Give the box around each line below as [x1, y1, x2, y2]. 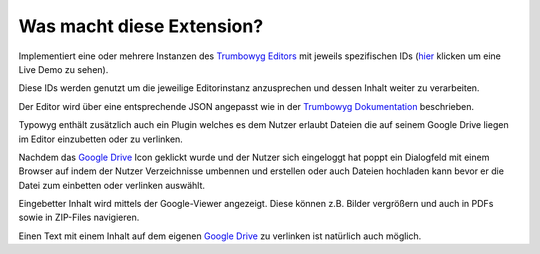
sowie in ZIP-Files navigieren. [18, 211, 140, 224]
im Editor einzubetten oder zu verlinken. [18, 133, 184, 145]
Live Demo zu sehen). [18, 63, 109, 75]
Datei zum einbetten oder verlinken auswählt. [18, 179, 205, 191]
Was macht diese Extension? [18, 15, 264, 37]
